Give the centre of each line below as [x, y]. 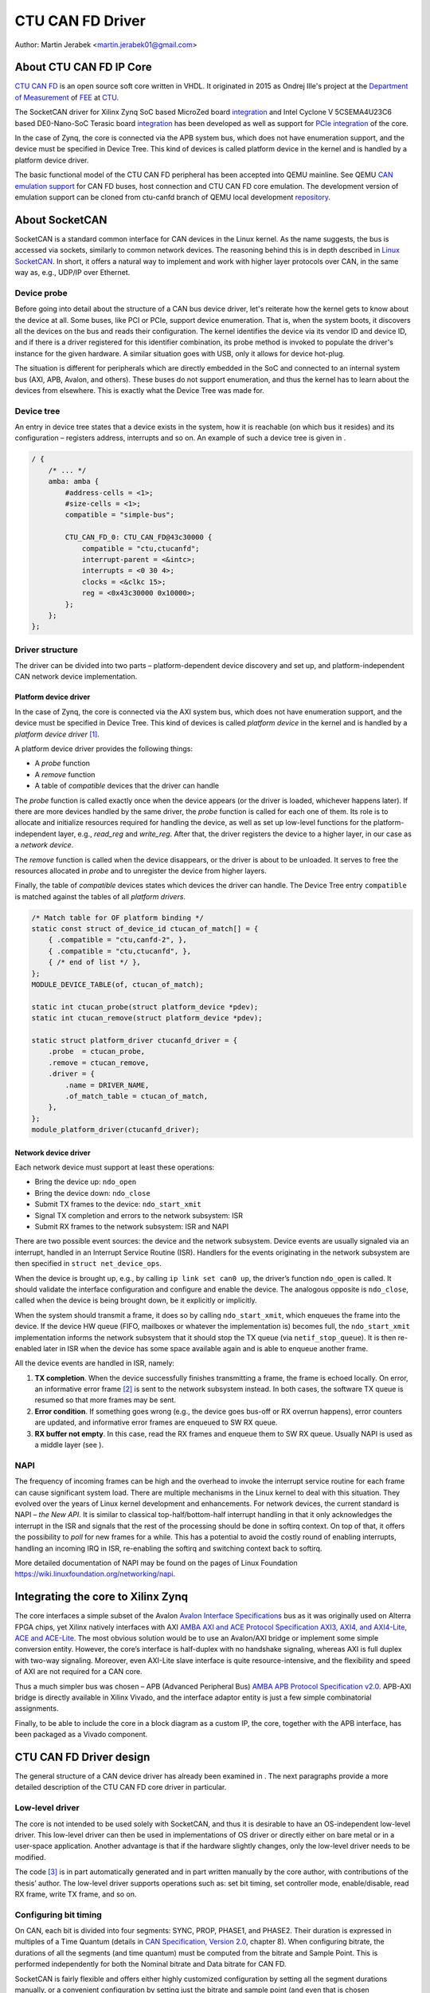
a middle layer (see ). [69, 1445]
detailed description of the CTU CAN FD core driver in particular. [121, 1787]
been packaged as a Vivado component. [81, 1735]
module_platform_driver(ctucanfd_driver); [115, 1130]
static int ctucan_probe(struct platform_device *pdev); [145, 1007]
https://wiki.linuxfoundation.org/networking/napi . [95, 1574]
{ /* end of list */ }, [94, 962]
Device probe [41, 293]
